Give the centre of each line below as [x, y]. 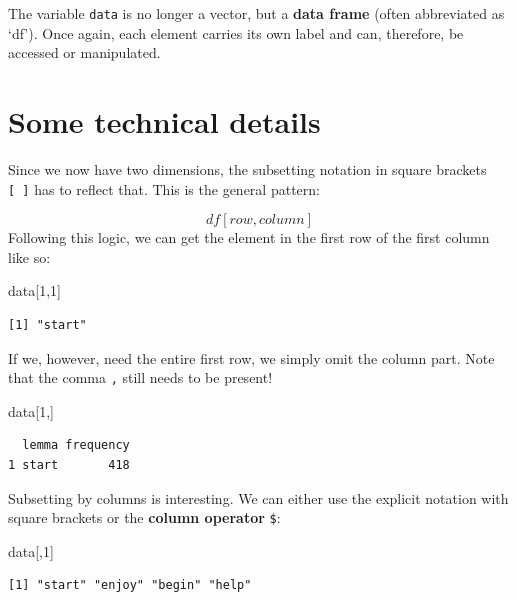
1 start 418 [69, 465]
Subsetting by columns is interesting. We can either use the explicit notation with [258, 497]
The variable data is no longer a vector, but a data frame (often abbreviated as [256, 13]
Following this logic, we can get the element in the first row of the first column [249, 237]
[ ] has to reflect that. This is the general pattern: [164, 188]
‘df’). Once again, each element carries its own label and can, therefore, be [236, 32]
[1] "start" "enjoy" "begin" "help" [130, 585]
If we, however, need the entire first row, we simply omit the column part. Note [251, 357]
